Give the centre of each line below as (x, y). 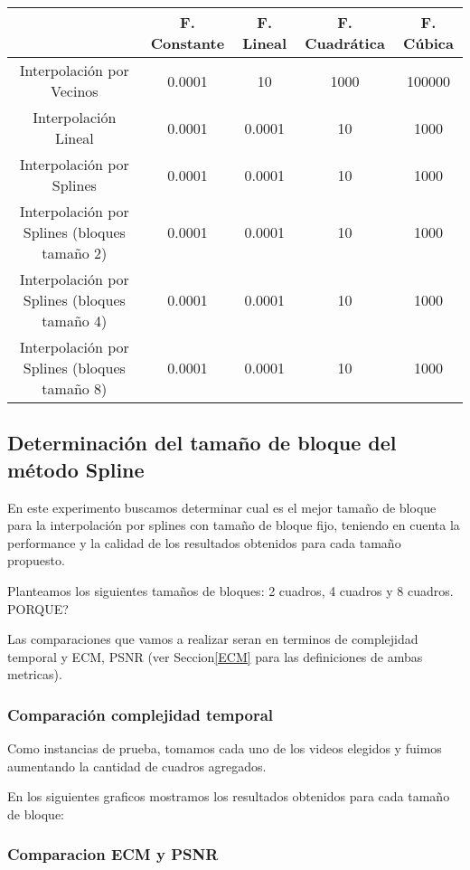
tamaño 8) (75, 388)
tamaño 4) (75, 321)
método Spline (76, 469)
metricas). (35, 674)
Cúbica (428, 43)
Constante (188, 43)
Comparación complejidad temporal (140, 714)
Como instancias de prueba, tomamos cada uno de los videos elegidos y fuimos (225, 748)
